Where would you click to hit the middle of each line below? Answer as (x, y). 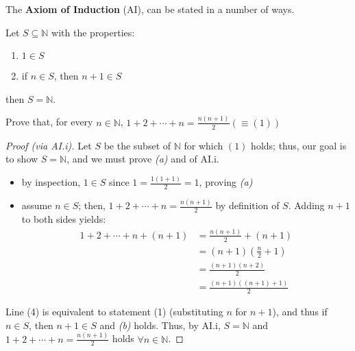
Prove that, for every (49, 122)
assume (37, 205)
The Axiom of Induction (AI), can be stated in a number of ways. (150, 9)
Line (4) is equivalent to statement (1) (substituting (114, 312)
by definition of (247, 205)
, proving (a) (226, 182)
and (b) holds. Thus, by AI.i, (160, 325)
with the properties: (93, 32)
